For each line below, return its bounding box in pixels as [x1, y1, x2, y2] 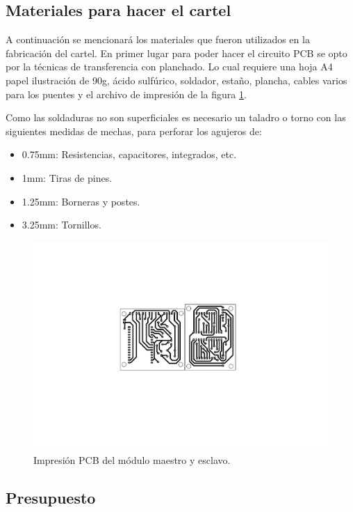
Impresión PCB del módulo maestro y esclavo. [33, 453, 231, 467]
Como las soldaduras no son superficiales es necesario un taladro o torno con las [6, 110, 346, 125]
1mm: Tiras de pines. [22, 170, 113, 185]
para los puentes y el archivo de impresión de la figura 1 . [6, 86, 247, 101]
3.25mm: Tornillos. [22, 217, 101, 232]
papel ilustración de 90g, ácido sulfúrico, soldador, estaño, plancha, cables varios [6, 72, 347, 87]
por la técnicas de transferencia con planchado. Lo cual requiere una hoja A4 [6, 59, 333, 74]
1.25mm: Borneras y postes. [22, 194, 140, 208]
